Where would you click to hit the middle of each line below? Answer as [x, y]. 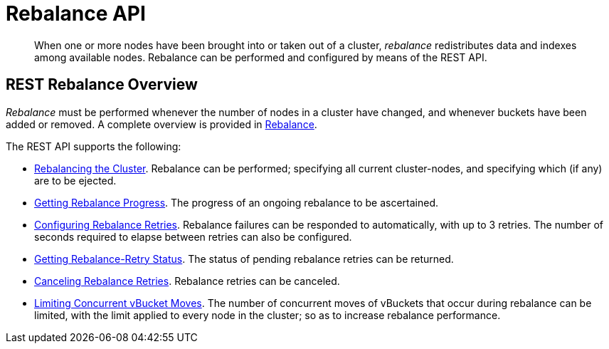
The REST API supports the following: [94, 146]
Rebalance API [76, 14]
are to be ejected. [75, 180]
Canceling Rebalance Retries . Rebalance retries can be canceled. [187, 281]
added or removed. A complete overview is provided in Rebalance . [161, 124]
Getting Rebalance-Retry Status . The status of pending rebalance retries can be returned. [244, 259]
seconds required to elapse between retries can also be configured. [193, 236]
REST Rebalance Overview [102, 85]
